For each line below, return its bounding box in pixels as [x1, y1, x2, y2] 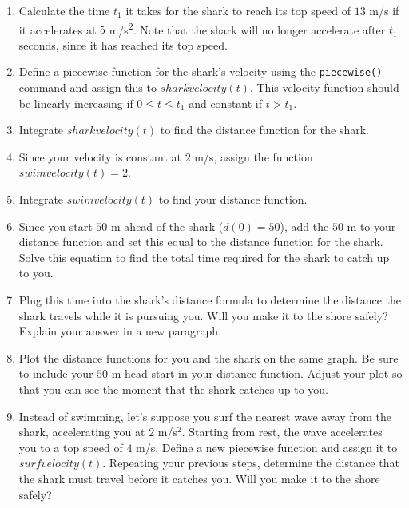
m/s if [369, 2, 399, 18]
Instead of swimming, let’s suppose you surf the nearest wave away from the [18, 407, 391, 424]
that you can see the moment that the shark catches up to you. [18, 381, 328, 397]
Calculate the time [18, 2, 110, 18]
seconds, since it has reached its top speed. [18, 36, 228, 53]
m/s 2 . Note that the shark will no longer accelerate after [109, 18, 386, 38]
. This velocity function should [249, 79, 399, 96]
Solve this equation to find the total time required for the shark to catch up [18, 248, 390, 265]
